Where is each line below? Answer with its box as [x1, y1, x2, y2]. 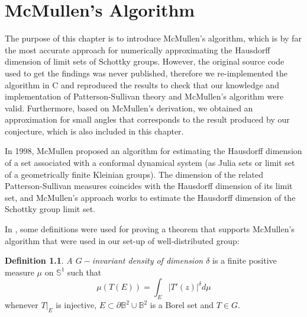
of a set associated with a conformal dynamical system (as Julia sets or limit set [5, 156, 295, 169]
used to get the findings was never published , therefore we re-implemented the [5, 66, 287, 79]
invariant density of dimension [92, 254, 203, 267]
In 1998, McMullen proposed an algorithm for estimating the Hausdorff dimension [5, 145, 302, 157]
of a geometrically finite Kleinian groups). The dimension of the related [5, 168, 264, 180]
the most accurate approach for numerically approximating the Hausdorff [5, 43, 270, 56]
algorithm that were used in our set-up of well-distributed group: [5, 234, 240, 246]
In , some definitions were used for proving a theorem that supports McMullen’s [5, 223, 295, 235]
